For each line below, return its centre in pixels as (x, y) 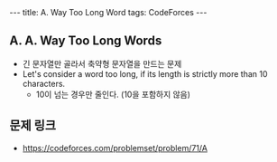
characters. (44, 83)
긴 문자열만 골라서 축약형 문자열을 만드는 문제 (102, 63)
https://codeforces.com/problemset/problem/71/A (115, 148)
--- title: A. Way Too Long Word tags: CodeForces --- (108, 12)
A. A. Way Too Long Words (86, 41)
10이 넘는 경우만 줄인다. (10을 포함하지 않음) (113, 94)
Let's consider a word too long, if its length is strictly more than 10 (145, 73)
